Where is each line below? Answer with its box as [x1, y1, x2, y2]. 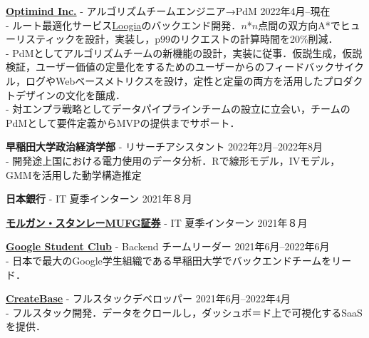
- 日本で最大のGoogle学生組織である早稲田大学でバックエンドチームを [6, 252, 332, 267]
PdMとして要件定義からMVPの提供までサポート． [6, 115, 240, 130]
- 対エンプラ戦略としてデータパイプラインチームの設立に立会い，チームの [6, 101, 350, 116]
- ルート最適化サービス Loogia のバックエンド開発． [6, 17, 241, 32]
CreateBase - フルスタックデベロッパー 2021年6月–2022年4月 [6, 291, 291, 306]
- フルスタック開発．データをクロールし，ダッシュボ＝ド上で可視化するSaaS [6, 304, 363, 319]
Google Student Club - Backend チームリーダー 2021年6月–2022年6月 [6, 239, 330, 254]
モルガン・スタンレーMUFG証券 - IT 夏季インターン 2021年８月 [6, 215, 308, 230]
